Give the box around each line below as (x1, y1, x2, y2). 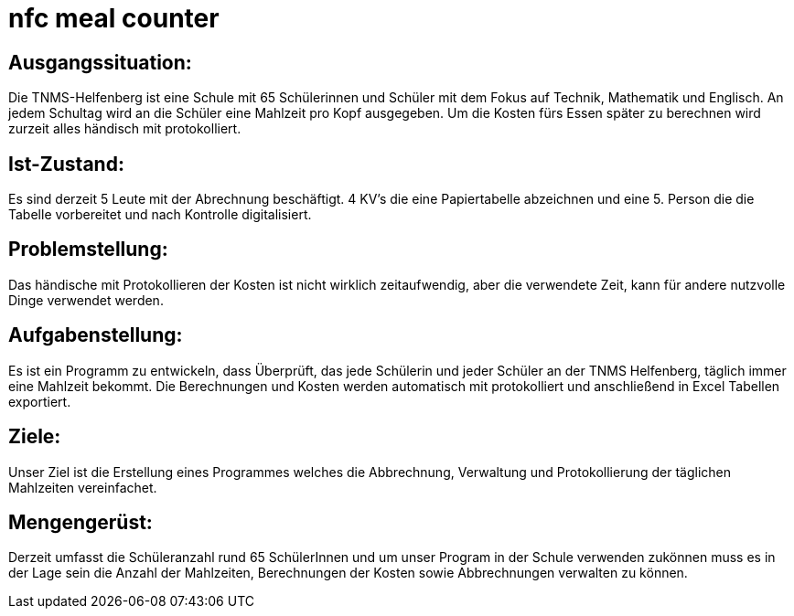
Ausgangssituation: (8, 50, 192, 74)
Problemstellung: (8, 238, 168, 261)
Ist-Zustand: (8, 152, 124, 175)
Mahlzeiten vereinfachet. (8, 479, 157, 495)
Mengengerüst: (8, 510, 153, 534)
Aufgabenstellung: (8, 324, 183, 347)
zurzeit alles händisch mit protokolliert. (8, 121, 241, 137)
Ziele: (8, 425, 61, 449)
